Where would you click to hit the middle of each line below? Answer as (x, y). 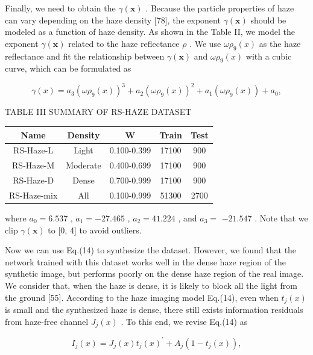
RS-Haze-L (33, 150)
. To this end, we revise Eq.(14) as (184, 321)
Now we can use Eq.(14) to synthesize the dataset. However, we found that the (151, 250)
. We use (205, 43)
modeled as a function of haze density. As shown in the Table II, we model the (150, 32)
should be (268, 20)
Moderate (84, 165)
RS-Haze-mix (33, 195)
